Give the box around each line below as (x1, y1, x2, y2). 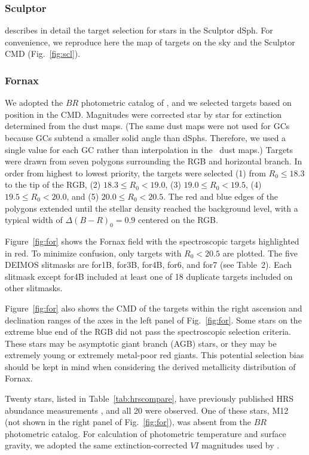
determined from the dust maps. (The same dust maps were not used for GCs (5, 120, 290, 132)
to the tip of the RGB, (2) (5, 178, 101, 191)
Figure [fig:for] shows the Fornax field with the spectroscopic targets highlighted (5, 234, 299, 247)
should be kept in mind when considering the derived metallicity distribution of (5, 360, 296, 372)
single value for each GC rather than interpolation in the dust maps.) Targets (5, 143, 293, 155)
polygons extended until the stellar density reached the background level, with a (5, 201, 298, 214)
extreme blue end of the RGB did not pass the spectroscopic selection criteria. (5, 325, 291, 338)
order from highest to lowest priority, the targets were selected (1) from (5, 166, 266, 179)
